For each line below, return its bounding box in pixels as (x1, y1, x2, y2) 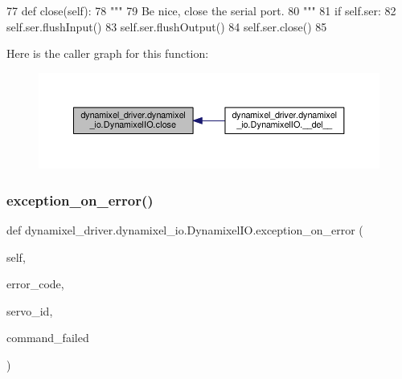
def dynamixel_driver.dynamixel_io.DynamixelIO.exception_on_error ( (6, 221, 363, 238)
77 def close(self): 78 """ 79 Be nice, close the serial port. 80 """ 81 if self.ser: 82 (6, 2, 396, 18)
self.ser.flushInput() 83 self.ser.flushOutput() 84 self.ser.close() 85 (6, 18, 327, 35)
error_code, (6, 275, 64, 292)
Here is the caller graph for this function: (6, 45, 209, 62)
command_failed (6, 329, 89, 346)
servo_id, (6, 302, 53, 319)
